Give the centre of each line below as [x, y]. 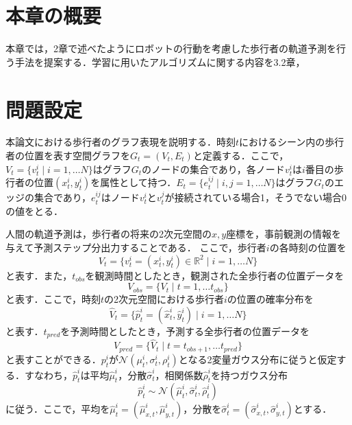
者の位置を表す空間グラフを [68, 156]
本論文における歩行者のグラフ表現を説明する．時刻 [121, 142]
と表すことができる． [53, 359]
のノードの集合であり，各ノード [213, 169]
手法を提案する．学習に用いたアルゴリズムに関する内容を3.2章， [160, 61]
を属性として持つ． [134, 182]
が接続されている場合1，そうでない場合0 [255, 197]
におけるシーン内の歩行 [292, 142]
